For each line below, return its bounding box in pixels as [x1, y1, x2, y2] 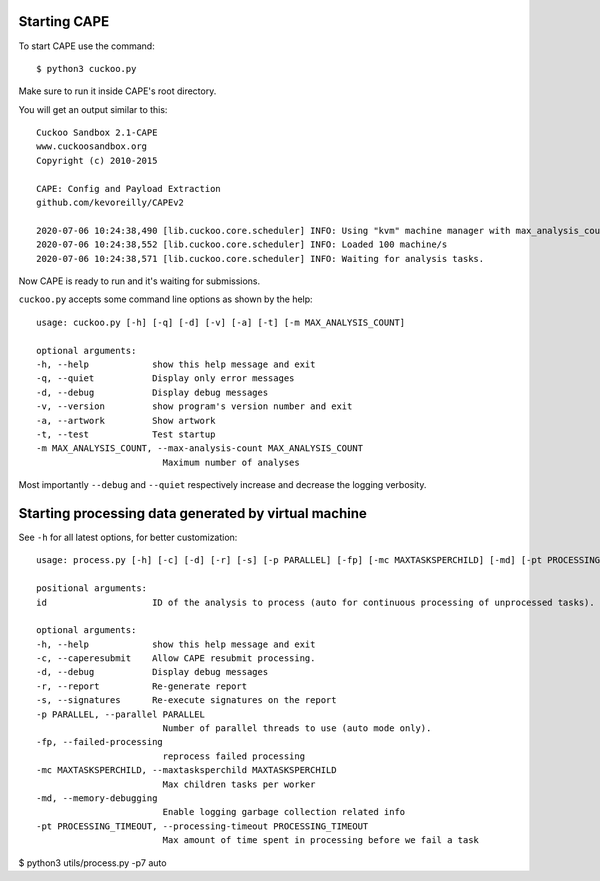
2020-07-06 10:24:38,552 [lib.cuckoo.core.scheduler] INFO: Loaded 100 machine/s [36, 239, 448, 250]
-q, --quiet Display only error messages [36, 373, 295, 384]
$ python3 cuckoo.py [36, 63, 137, 74]
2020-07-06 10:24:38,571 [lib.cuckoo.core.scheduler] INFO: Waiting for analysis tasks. [36, 253, 485, 264]
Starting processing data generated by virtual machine [18, 505, 367, 522]
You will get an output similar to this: [18, 103, 168, 115]
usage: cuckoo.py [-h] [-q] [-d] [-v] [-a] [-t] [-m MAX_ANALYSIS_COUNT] [36, 316, 406, 328]
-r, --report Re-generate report [36, 680, 248, 692]
